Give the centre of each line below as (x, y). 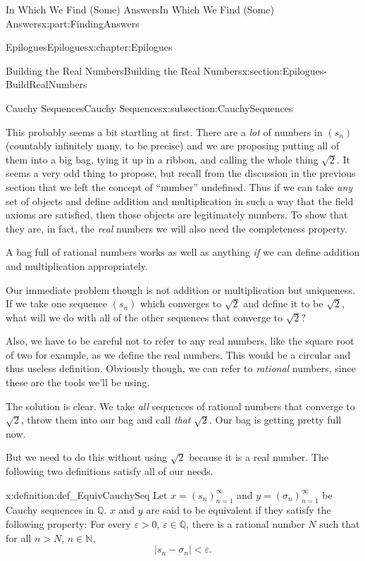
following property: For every (68, 524)
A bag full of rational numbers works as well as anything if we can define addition (183, 252)
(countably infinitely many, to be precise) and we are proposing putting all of (173, 146)
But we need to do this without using (87, 457)
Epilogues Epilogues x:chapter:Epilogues (89, 47)
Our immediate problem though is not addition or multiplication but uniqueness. (180, 289)
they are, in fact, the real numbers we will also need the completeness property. (177, 228)
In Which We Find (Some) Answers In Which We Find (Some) (140, 9)
